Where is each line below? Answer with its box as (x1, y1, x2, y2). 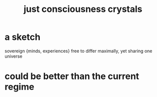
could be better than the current (4, 71, 140, 82)
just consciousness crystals (23, 3, 143, 15)
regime (4, 81, 34, 93)
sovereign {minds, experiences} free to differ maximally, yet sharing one (4, 48, 153, 54)
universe (4, 53, 23, 59)
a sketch (4, 31, 41, 43)
